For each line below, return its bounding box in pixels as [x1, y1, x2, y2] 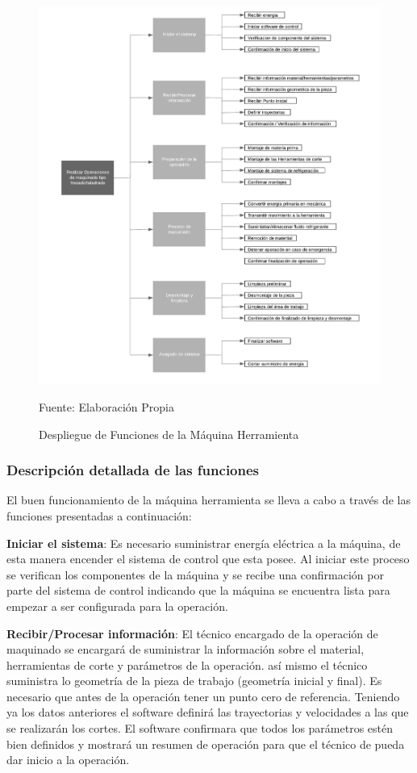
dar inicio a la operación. [6, 751, 130, 768]
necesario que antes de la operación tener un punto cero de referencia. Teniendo [6, 687, 400, 704]
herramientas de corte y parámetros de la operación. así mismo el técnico [6, 656, 368, 673]
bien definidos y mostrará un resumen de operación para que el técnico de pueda [6, 735, 405, 752]
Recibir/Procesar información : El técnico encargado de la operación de [6, 625, 378, 641]
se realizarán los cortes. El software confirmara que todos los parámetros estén [6, 720, 394, 737]
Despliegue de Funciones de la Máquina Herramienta [39, 425, 299, 442]
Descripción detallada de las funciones [6, 460, 260, 480]
